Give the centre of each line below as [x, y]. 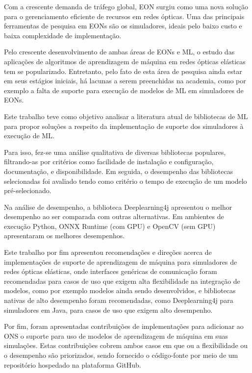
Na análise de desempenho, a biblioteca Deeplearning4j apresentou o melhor [118, 207]
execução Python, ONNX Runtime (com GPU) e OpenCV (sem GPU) [110, 226]
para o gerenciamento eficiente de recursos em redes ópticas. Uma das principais [124, 16]
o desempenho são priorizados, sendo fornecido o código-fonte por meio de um [121, 355]
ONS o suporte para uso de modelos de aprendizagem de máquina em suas [116, 336]
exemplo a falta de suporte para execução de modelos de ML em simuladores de [124, 90]
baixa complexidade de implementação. [63, 35]
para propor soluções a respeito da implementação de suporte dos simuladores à [124, 126]
